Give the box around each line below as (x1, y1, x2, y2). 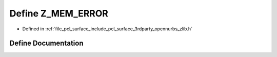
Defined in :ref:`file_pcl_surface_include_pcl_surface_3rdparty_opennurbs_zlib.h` (22, 26, 192, 32)
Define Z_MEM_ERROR (9, 8, 109, 19)
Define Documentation (9, 39, 84, 48)
